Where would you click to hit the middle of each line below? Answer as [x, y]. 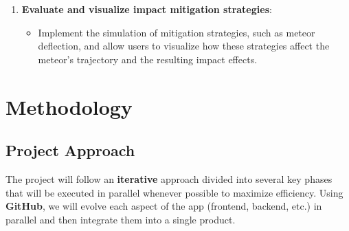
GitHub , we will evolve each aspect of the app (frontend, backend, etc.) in [164, 206]
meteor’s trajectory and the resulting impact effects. [148, 59]
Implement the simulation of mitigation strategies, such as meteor [177, 32]
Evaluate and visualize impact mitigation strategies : [147, 9]
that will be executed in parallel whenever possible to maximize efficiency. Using [174, 192]
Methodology [69, 106]
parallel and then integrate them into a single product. [121, 219]
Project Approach [70, 150]
